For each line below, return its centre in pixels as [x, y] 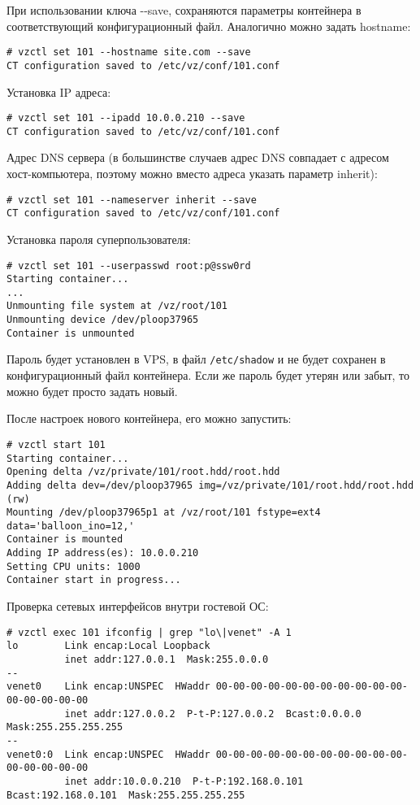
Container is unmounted [71, 333]
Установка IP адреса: [59, 91]
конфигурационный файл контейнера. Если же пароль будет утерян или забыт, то [208, 375]
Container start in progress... [94, 580]
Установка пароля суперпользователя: [99, 239]
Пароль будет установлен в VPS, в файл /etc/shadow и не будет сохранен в [196, 359]
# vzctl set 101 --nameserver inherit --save [132, 200]
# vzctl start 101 [56, 444]
